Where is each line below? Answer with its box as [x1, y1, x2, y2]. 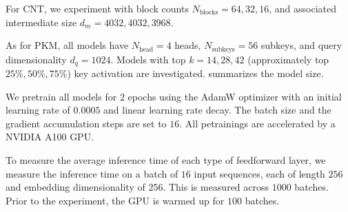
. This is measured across [163, 180, 269, 194]
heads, [174, 38, 201, 52]
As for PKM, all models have [6, 38, 129, 52]
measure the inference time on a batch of [6, 166, 178, 180]
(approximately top [247, 52, 329, 66]
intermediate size [6, 14, 77, 29]
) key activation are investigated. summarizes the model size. [67, 66, 324, 81]
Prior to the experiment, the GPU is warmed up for [6, 193, 225, 207]
